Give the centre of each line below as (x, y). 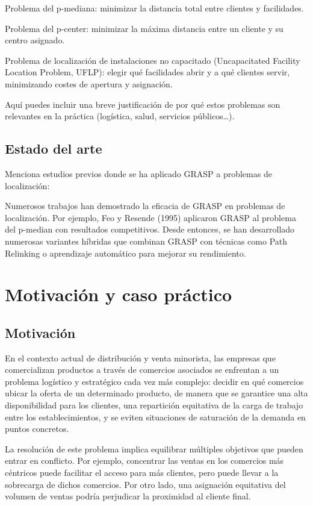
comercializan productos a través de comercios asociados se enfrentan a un (142, 370)
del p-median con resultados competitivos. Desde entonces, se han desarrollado (150, 229)
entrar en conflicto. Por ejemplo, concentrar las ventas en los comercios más (144, 461)
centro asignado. (35, 40)
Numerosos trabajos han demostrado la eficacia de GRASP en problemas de (145, 206)
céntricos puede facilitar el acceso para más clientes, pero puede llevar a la (142, 473)
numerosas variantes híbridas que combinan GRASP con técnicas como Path (146, 241)
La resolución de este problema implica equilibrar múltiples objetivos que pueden (154, 448)
